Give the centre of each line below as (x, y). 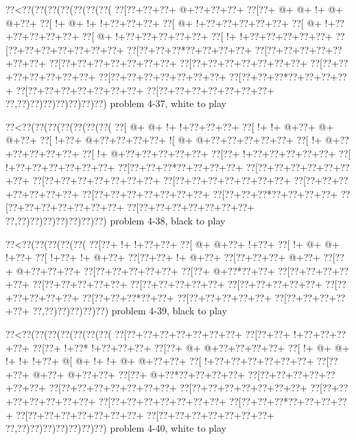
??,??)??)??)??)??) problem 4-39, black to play (130, 311)
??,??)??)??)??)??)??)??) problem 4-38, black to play (116, 220)
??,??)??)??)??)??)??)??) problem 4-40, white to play (116, 428)
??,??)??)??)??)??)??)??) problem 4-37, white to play (116, 103)
